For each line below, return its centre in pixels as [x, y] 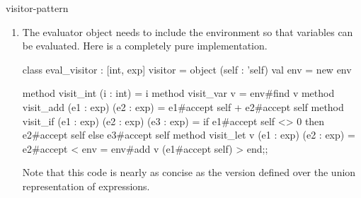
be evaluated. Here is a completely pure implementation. [145, 46]
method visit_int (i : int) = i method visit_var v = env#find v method [178, 93]
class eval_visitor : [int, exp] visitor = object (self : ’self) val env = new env [187, 69]
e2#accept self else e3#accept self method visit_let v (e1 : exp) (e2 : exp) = [189, 135]
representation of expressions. [86, 186]
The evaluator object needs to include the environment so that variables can [188, 31]
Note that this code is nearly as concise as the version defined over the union [189, 172]
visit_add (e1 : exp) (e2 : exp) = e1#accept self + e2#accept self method [183, 106]
